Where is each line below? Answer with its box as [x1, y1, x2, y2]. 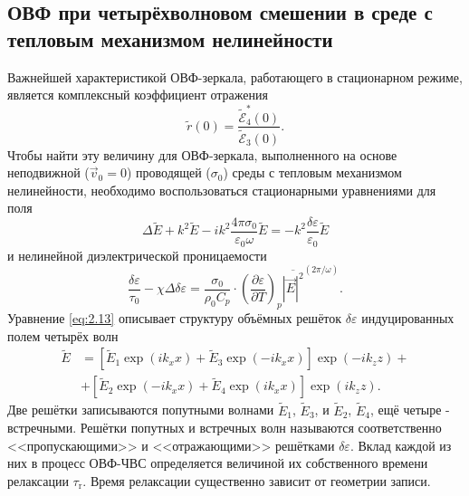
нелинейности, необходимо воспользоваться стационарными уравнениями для [7, 180, 436, 199]
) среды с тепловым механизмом [223, 163, 402, 182]
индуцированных [361, 309, 455, 328]
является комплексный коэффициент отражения [7, 85, 268, 104]
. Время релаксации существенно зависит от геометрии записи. [82, 471, 431, 490]
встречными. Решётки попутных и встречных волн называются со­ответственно [7, 418, 442, 437]
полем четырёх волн [7, 326, 119, 345]
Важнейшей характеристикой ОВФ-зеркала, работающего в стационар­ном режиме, [7, 67, 463, 86]
